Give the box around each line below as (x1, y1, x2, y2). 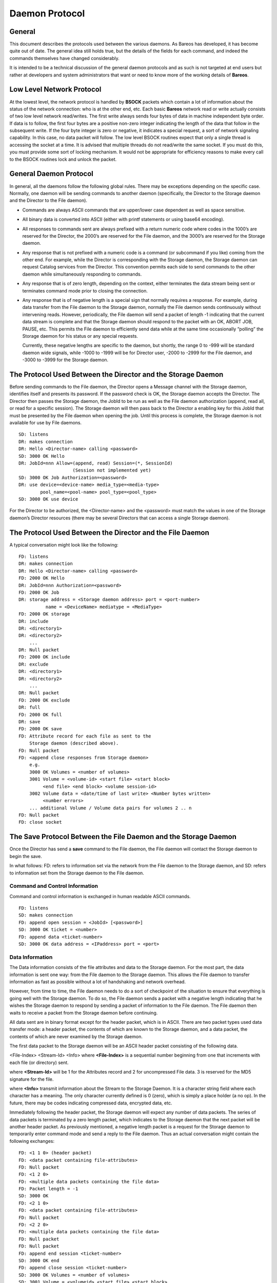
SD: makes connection (18, 912, 73, 918)
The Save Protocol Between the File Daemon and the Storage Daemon (9, 832, 237, 841)
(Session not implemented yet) (72, 468, 151, 473)
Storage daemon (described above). (29, 741, 119, 746)
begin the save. (9, 853, 42, 859)
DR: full (18, 705, 41, 710)
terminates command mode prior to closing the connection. (22, 287, 148, 294)
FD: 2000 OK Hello (18, 575, 65, 581)
